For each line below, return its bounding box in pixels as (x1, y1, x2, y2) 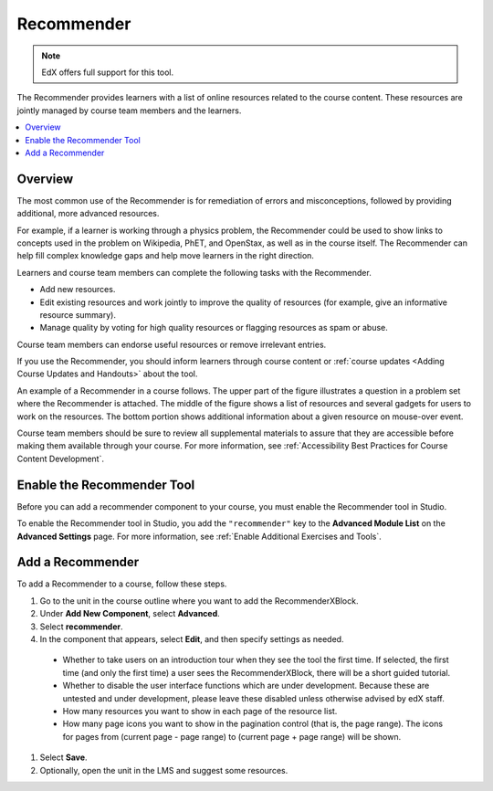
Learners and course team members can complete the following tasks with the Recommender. (16, 267, 372, 278)
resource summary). (39, 309, 116, 320)
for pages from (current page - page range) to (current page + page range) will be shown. (62, 731, 402, 742)
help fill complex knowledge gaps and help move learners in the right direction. (16, 250, 315, 261)
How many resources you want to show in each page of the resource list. (62, 705, 338, 716)
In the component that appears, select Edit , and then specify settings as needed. (39, 633, 344, 644)
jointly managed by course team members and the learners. (16, 105, 242, 116)
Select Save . (39, 752, 88, 763)
